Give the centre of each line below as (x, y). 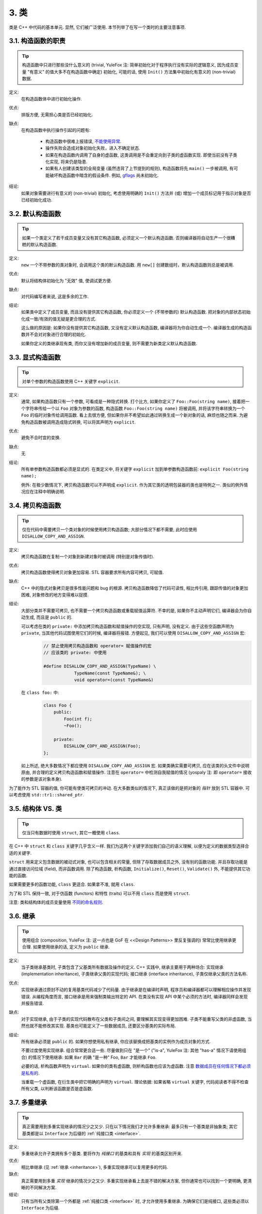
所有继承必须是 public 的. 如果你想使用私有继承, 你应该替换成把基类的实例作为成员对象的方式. (116, 1041)
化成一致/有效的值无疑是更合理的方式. (59, 319)
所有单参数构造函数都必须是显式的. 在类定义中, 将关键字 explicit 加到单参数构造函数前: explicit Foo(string (135, 469)
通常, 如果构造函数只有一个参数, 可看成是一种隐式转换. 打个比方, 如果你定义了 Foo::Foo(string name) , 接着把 (133, 402)
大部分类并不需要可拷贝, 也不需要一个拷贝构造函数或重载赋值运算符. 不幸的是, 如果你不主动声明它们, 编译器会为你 (134, 610)
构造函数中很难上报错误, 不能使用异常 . (83, 141)
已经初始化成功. (37, 200)
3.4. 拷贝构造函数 (35, 505)
